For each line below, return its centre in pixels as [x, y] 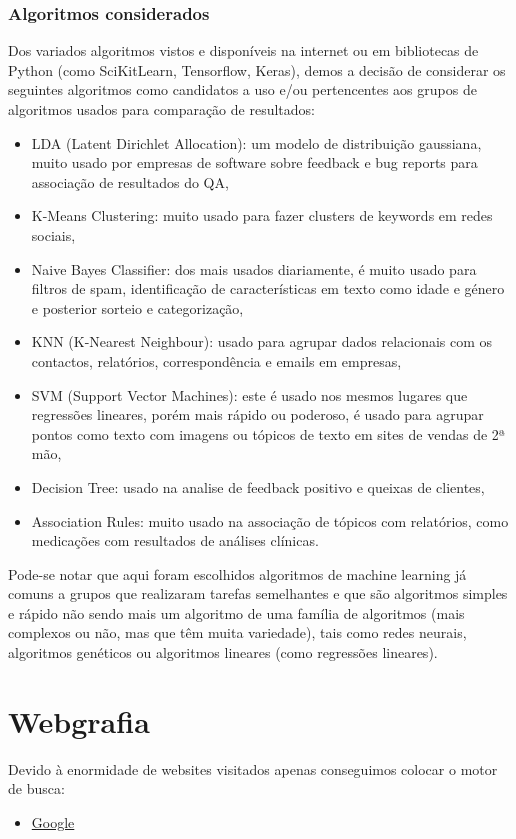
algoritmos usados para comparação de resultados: [161, 109]
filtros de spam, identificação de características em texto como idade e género [268, 288]
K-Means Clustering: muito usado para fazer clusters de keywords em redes [262, 215]
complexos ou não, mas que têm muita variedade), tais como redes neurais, [237, 632]
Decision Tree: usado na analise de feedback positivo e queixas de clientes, [258, 486]
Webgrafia [79, 720]
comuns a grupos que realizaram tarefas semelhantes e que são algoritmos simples [258, 593]
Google [53, 821]
